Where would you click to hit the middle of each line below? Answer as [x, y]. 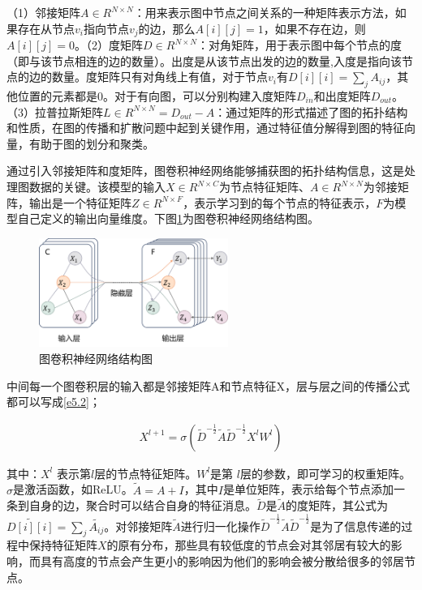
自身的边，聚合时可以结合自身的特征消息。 [142, 505]
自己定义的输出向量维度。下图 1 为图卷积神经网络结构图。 [168, 218]
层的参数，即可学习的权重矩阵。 [325, 473]
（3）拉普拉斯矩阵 [55, 111]
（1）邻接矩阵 [43, 12]
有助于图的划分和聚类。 [91, 143]
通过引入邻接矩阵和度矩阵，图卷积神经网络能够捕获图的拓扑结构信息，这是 [205, 171]
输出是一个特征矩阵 [80, 202]
